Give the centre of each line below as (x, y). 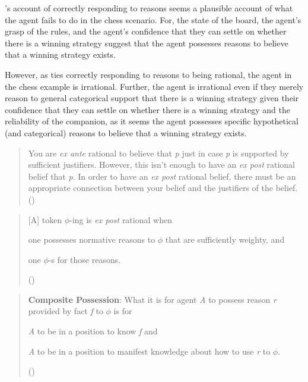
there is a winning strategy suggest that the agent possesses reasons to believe (147, 43)
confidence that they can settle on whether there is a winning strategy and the (147, 109)
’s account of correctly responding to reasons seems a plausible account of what (149, 8)
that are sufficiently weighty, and (225, 239)
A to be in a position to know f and (93, 331)
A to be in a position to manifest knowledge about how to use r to (149, 351)
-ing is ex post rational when (121, 219)
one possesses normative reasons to (92, 239)
